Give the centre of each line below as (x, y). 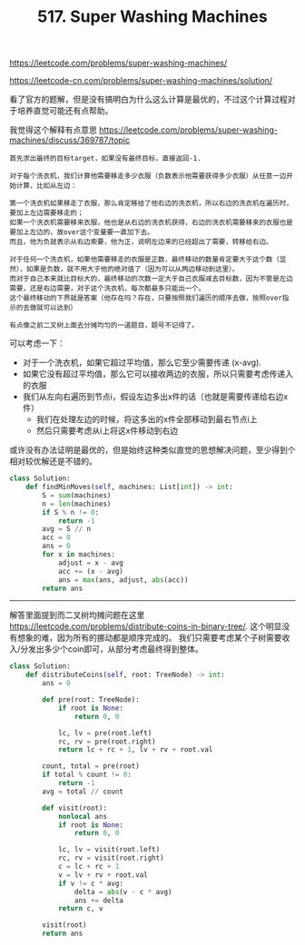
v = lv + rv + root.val (103, 875)
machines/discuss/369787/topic (70, 140)
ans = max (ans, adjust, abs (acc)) (123, 580)
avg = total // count (83, 792)
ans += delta (99, 901)
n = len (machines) (77, 504)
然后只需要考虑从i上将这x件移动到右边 (107, 431)
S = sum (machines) (77, 495)
